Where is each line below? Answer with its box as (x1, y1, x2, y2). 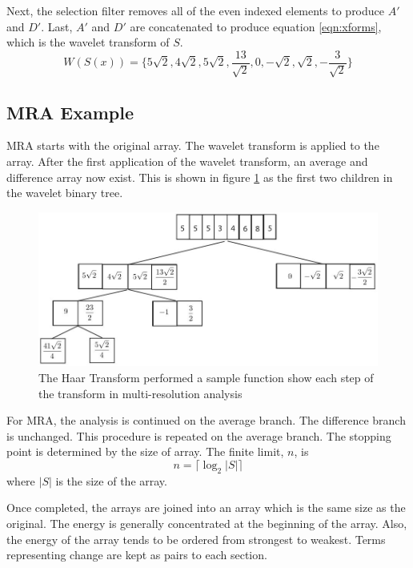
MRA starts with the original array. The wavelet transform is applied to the (6, 137, 379, 154)
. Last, (41, 18, 73, 34)
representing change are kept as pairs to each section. (6, 546, 267, 563)
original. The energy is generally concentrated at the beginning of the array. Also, (6, 515, 407, 532)
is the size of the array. (55, 472, 167, 489)
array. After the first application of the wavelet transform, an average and (6, 153, 368, 170)
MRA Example (6, 99, 134, 124)
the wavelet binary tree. (6, 184, 123, 201)
